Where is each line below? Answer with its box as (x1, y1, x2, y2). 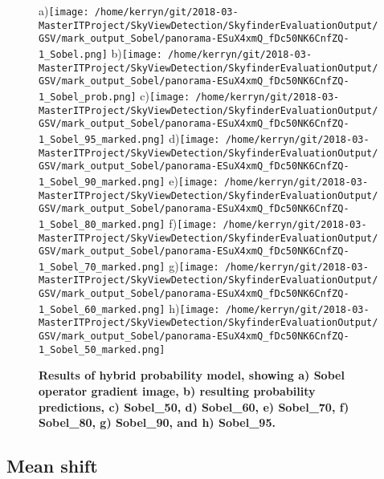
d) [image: (169, 129, 220, 146)
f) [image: (169, 214, 218, 231)
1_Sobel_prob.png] (39, 91, 137, 103)
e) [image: (169, 172, 219, 189)
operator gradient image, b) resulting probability (39, 383, 316, 399)
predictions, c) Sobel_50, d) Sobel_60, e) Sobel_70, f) (39, 398, 349, 415)
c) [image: (140, 87, 190, 104)
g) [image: (169, 257, 219, 274)
